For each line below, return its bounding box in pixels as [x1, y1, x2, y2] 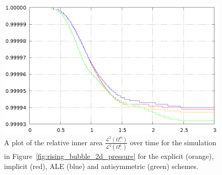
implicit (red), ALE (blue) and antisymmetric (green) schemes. [4, 160, 198, 171]
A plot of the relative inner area [4, 137, 103, 147]
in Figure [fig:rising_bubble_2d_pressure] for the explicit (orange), [4, 151, 214, 161]
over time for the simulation [130, 137, 216, 147]
